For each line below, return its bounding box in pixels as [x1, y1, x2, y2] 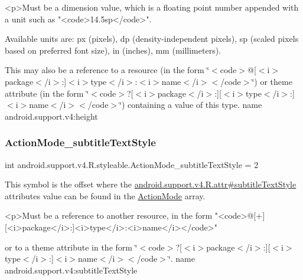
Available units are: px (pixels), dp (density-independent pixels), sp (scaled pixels [5, 32, 299, 45]
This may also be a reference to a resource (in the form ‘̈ [5, 64, 210, 76]
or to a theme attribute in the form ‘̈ [5, 241, 138, 253]
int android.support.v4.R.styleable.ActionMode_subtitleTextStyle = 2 [5, 158, 259, 170]
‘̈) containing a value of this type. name [119, 98, 262, 111]
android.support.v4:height [5, 110, 98, 122]
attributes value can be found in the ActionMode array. [5, 189, 206, 202]
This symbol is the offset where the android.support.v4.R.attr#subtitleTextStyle [5, 178, 297, 190]
